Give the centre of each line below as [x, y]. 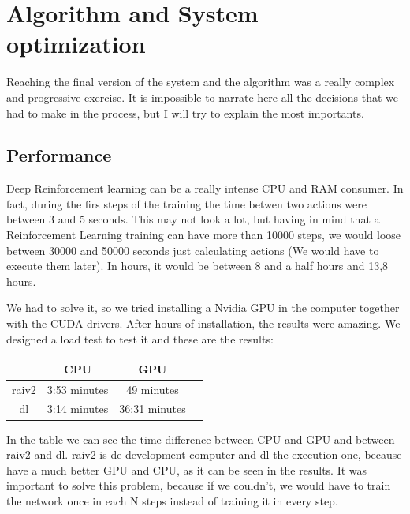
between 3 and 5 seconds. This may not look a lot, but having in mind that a [193, 219]
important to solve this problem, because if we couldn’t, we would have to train [199, 485]
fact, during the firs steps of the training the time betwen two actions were [186, 203]
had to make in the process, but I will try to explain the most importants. [185, 113]
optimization [76, 44]
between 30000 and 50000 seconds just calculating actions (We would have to [193, 250]
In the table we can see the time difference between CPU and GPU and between [201, 439]
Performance [59, 155]
